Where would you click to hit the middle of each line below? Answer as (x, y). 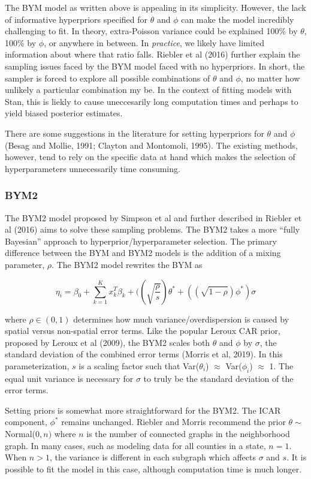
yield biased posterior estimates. (64, 113)
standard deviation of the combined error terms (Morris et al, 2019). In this (144, 354)
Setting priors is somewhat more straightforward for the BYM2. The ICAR (143, 410)
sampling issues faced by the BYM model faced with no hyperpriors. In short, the (155, 66)
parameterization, (37, 365)
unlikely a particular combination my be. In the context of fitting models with (148, 90)
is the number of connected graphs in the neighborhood (188, 434)
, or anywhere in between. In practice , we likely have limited (154, 42)
